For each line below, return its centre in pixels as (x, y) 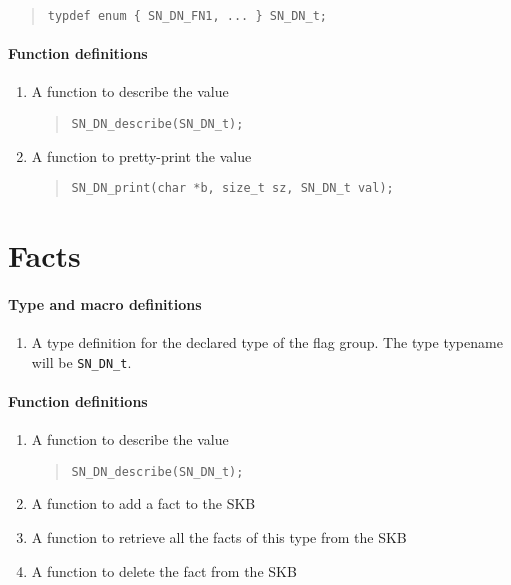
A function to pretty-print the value (141, 155)
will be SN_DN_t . (81, 361)
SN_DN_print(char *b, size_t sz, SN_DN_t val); (232, 188)
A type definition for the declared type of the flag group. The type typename (267, 342)
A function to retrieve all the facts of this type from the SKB (219, 537)
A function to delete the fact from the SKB (164, 570)
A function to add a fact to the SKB (143, 503)
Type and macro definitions (105, 303)
